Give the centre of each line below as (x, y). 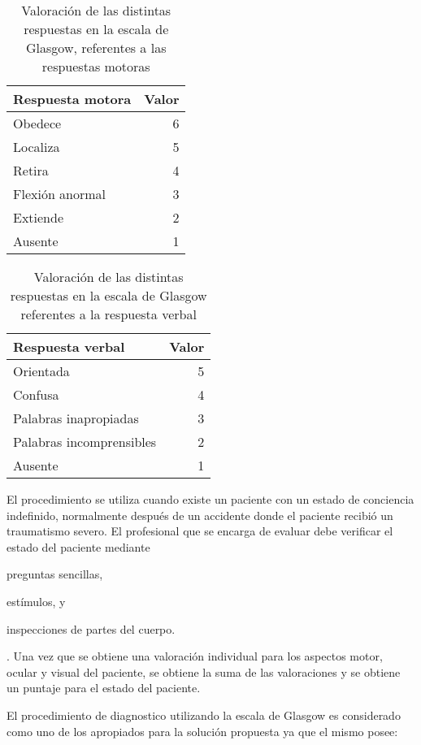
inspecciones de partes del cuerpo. (91, 628)
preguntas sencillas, (55, 574)
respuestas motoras (96, 66)
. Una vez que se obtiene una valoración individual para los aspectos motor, (195, 656)
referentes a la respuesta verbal (109, 314)
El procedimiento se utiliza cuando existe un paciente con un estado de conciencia (210, 499)
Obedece (37, 123)
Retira (31, 170)
